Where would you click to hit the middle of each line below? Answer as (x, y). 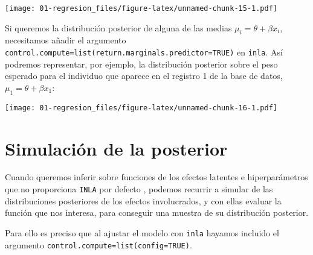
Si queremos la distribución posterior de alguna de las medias (118, 27)
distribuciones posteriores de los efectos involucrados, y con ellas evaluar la (143, 200)
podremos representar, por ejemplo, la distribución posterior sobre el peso (141, 64)
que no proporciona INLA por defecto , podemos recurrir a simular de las (139, 189)
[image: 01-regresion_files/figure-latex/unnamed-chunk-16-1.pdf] (141, 108)
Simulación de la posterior (116, 148)
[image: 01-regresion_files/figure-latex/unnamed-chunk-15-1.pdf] (141, 8)
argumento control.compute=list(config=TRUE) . (98, 244)
